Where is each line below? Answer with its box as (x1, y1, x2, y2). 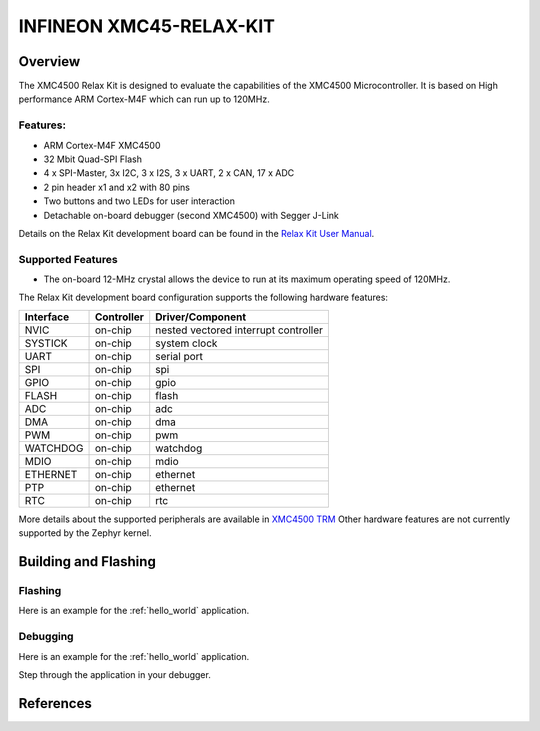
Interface (24, 310, 70, 324)
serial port (155, 349, 204, 363)
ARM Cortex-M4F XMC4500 (43, 139, 161, 151)
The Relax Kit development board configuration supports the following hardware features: (18, 291, 389, 304)
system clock (155, 336, 218, 350)
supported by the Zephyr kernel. (18, 527, 152, 539)
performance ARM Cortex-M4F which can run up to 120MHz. (18, 93, 270, 105)
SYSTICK (24, 336, 69, 350)
